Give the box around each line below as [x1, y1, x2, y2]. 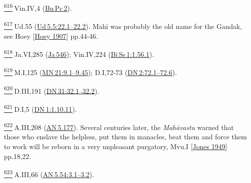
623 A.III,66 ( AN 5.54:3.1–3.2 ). [4, 168, 94, 179]
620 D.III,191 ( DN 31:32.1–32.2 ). [4, 84, 100, 96]
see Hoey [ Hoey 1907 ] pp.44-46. [4, 30, 98, 41]
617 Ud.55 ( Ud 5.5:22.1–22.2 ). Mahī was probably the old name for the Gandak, [4, 20, 242, 31]
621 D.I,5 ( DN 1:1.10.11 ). [4, 102, 77, 114]
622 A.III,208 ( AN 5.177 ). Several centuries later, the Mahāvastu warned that [4, 121, 234, 132]
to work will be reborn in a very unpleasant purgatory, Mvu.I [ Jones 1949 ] [4, 141, 227, 151]
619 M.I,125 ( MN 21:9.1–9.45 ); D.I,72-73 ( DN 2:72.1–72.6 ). [4, 66, 177, 77]
